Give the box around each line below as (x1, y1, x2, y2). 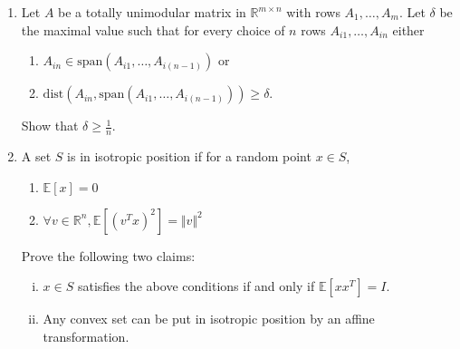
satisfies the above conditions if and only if (77, 276, 315, 296)
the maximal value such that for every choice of (21, 20, 285, 39)
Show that (21, 116, 79, 135)
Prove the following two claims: (21, 246, 196, 265)
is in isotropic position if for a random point (67, 147, 311, 166)
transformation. (43, 326, 129, 345)
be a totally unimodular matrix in (58, 3, 246, 21)
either (392, 20, 425, 39)
